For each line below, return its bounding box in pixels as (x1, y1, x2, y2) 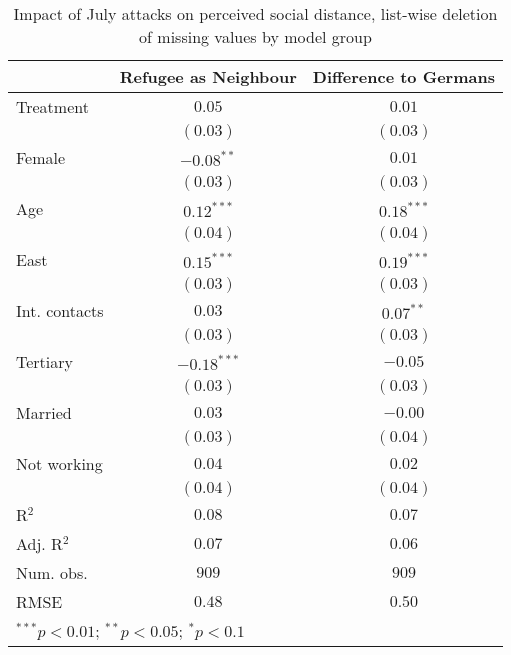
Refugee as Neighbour (119, 65, 297, 88)
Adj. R (16, 532, 63, 555)
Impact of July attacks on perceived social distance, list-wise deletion (13, 2, 498, 25)
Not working (16, 452, 103, 475)
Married (16, 401, 72, 424)
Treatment (16, 95, 89, 118)
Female (16, 146, 66, 169)
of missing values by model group (139, 25, 372, 48)
